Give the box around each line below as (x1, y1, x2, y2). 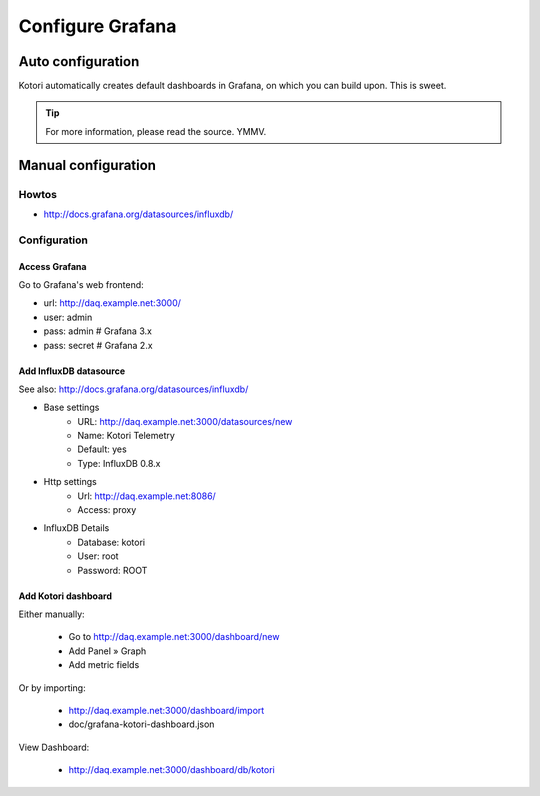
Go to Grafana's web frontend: (18, 278, 144, 290)
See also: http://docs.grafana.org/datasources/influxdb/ (18, 383, 249, 395)
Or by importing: (18, 681, 86, 694)
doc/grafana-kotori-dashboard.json (68, 718, 215, 730)
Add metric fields (68, 659, 140, 671)
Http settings (43, 476, 97, 488)
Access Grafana (18, 260, 87, 272)
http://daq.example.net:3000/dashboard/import (68, 704, 265, 716)
